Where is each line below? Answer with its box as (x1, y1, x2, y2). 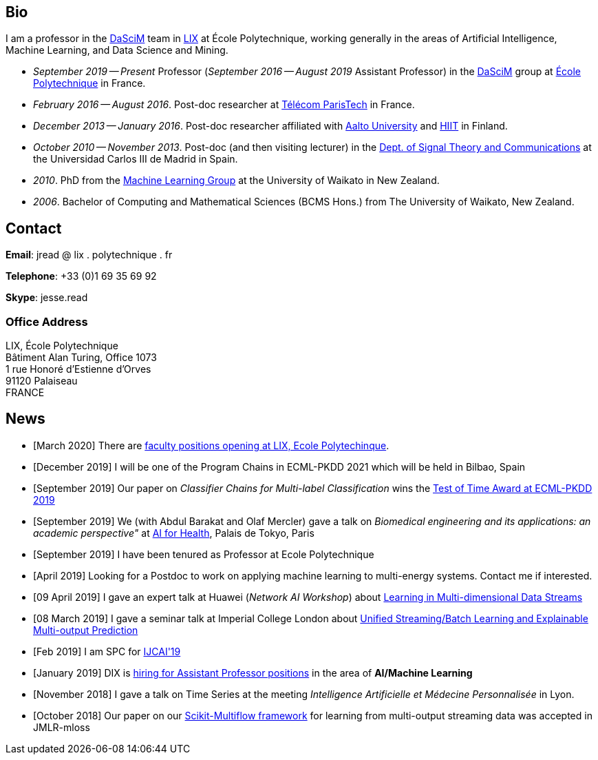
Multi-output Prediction (33, 624, 138, 636)
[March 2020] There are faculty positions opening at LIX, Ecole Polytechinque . (33, 439, 389, 451)
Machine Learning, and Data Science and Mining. (6, 44, 228, 57)
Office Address (6, 314, 88, 329)
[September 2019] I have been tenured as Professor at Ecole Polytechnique (33, 548, 374, 560)
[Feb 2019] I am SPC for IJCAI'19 (33, 645, 181, 657)
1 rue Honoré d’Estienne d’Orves (6, 363, 151, 376)
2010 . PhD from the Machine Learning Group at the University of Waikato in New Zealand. (33, 174, 440, 187)
